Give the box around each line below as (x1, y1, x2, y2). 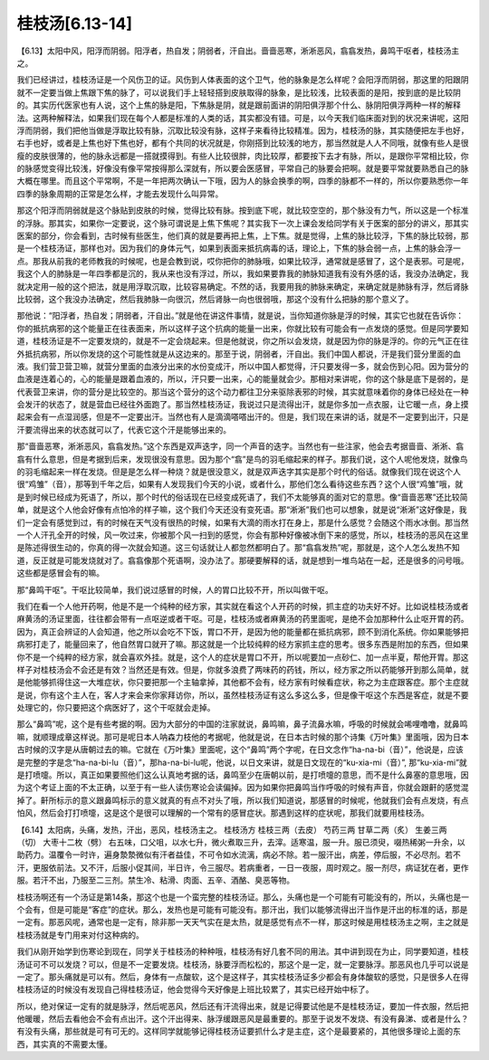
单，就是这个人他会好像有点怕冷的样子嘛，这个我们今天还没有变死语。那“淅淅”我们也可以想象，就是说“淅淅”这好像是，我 (16, 504, 467, 515)
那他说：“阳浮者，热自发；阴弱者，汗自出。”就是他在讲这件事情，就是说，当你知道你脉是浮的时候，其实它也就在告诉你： (16, 310, 465, 321)
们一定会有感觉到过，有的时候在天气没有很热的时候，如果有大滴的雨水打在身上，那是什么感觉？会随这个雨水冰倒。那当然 (16, 517, 469, 528)
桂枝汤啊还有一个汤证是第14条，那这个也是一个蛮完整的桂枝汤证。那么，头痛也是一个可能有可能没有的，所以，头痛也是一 (16, 892, 470, 902)
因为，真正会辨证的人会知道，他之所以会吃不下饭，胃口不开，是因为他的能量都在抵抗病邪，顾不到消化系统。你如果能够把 (16, 625, 469, 637)
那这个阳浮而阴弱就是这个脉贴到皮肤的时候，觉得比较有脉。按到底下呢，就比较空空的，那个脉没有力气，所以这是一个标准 (16, 205, 469, 216)
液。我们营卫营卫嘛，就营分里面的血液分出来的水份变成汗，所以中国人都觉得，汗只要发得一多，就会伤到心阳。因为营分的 (16, 360, 469, 371)
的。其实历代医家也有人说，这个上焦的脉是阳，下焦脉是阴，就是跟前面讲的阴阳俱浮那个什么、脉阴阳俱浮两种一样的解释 (16, 100, 461, 110)
